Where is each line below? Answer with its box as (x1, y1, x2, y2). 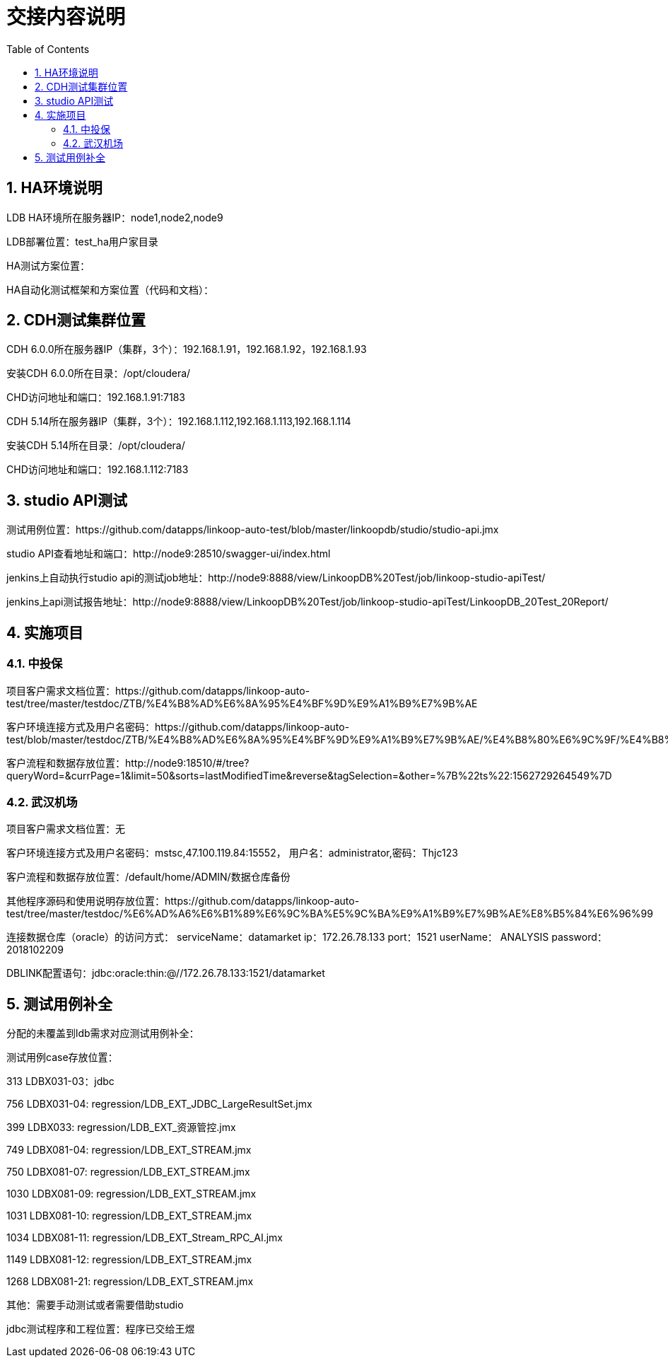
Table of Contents (6, 42, 90, 55)
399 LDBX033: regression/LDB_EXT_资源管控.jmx (6, 1121, 236, 1134)
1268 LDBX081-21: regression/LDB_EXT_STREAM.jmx (6, 1275, 254, 1288)
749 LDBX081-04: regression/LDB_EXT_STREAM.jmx (6, 1144, 252, 1156)
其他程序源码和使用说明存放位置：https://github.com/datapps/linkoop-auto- (6, 895, 360, 907)
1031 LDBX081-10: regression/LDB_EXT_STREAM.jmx (6, 1210, 252, 1222)
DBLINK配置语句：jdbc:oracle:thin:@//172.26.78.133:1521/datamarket (6, 967, 325, 980)
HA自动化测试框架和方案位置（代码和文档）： (6, 283, 214, 296)
